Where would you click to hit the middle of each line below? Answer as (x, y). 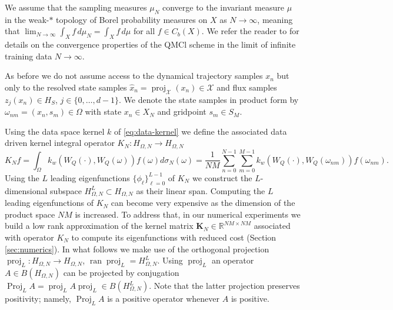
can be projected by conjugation (121, 272)
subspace (66, 190)
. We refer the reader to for (250, 31)
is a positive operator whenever (164, 298)
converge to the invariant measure (223, 7)
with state (103, 111)
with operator (29, 237)
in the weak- (27, 19)
